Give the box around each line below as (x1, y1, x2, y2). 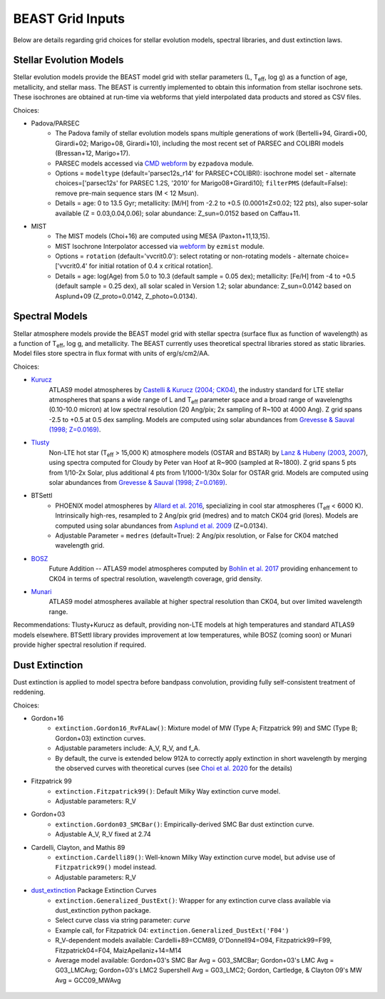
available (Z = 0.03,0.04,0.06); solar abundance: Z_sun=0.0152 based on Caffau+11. (55, 209, 301, 217)
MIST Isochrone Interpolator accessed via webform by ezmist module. (55, 242, 265, 250)
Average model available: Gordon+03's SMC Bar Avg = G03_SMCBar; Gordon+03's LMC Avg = (55, 956, 334, 964)
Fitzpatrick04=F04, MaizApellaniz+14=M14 (55, 946, 182, 955)
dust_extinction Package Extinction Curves (31, 886, 157, 895)
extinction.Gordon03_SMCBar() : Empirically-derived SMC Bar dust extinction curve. (55, 820, 314, 829)
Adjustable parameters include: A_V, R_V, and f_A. (55, 744, 200, 752)
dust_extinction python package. (55, 906, 151, 914)
